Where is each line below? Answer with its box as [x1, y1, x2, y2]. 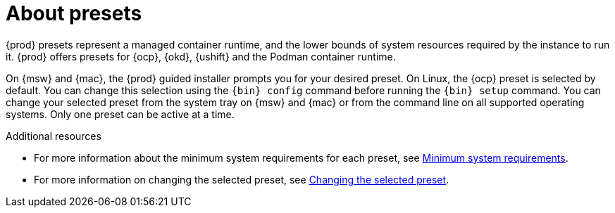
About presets [6, 1, 142, 25]
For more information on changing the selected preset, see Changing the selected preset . [34, 173, 449, 186]
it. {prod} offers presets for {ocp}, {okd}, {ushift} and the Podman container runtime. [6, 50, 396, 63]
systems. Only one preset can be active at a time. [6, 108, 235, 120]
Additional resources [6, 129, 101, 142]
